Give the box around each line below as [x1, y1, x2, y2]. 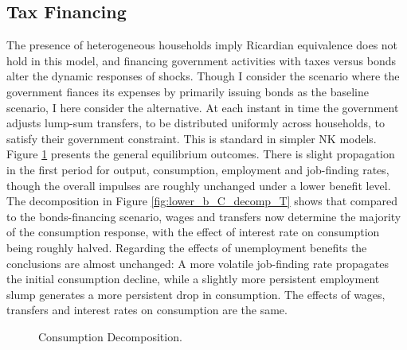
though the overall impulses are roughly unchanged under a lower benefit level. [6, 177, 391, 193]
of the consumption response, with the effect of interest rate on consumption [6, 224, 380, 240]
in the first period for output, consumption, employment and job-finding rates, [6, 161, 389, 177]
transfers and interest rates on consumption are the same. [6, 301, 288, 318]
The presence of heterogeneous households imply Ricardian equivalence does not [6, 37, 398, 53]
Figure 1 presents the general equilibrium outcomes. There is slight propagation [6, 146, 395, 162]
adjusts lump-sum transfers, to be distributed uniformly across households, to [6, 115, 385, 131]
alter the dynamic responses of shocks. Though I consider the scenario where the [6, 68, 400, 84]
